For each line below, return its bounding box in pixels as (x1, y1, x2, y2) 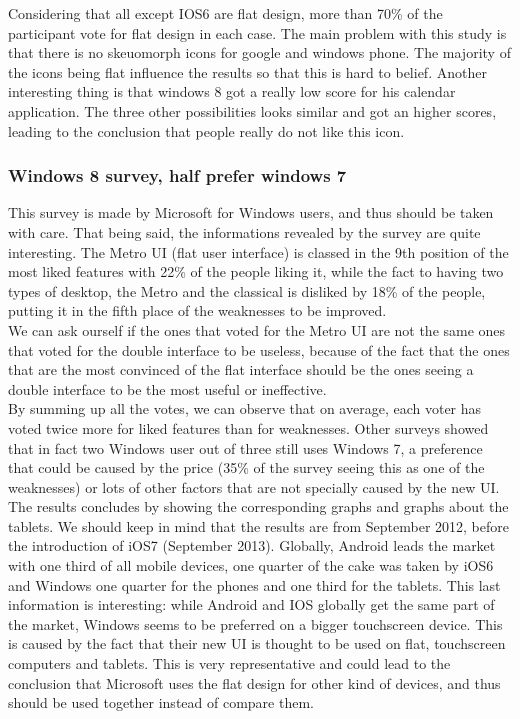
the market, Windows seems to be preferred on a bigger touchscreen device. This (8, 613, 503, 634)
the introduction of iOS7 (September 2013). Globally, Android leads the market (8, 535, 496, 556)
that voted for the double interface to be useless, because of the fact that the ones (8, 339, 510, 360)
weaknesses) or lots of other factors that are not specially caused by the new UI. (8, 476, 500, 497)
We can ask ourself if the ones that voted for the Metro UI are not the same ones (8, 319, 506, 340)
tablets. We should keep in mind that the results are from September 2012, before (8, 515, 510, 536)
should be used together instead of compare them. (8, 692, 314, 713)
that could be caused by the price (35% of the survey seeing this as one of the (8, 457, 485, 478)
